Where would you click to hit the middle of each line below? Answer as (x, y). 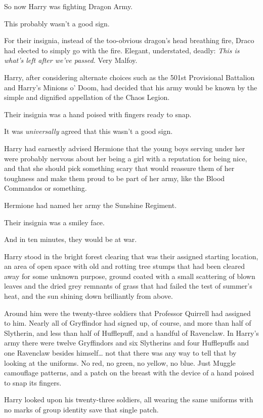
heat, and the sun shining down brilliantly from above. (89, 296)
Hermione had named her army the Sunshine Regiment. (91, 205)
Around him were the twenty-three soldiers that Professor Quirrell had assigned (127, 313)
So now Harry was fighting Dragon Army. (69, 6)
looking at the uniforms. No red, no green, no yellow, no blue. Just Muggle (120, 362)
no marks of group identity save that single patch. (81, 409)
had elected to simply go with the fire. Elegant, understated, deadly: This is (122, 50)
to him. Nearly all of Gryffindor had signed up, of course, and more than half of (128, 323)
